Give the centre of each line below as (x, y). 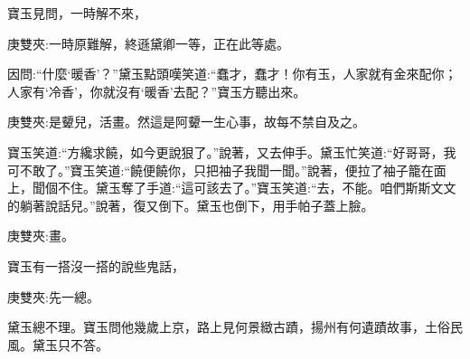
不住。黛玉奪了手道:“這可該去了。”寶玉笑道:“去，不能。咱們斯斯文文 (257, 188)
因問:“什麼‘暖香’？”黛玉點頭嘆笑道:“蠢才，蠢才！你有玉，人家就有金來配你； (232, 74)
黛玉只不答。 (70, 344)
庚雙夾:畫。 (41, 236)
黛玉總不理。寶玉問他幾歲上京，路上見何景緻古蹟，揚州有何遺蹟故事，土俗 (229, 327)
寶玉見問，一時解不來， (77, 13)
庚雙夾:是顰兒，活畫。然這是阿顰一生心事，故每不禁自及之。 (186, 122)
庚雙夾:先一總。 (53, 296)
